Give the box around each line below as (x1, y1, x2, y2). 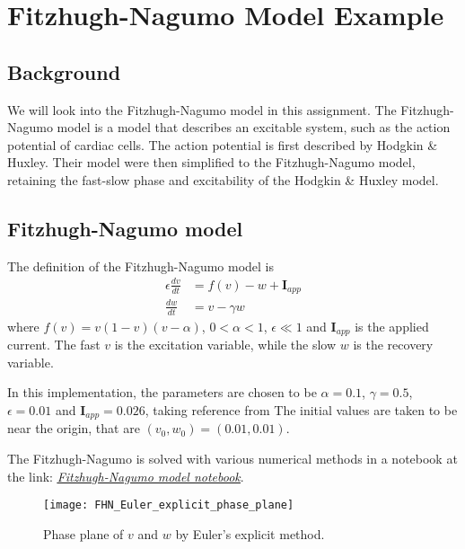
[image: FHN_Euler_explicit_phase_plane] (43, 499, 294, 512)
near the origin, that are (7, 419, 140, 438)
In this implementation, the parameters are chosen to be (7, 383, 317, 402)
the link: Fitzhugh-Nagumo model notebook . (7, 466, 244, 485)
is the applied (355, 316, 429, 335)
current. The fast (7, 335, 101, 354)
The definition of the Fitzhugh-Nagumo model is (7, 256, 275, 275)
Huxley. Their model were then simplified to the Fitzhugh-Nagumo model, (7, 153, 416, 172)
